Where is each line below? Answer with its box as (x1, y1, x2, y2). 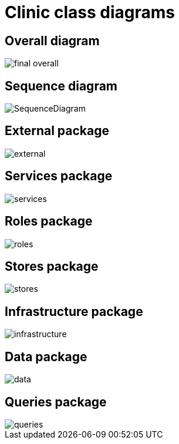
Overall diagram (5, 33, 100, 48)
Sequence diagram (5, 78, 118, 93)
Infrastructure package (5, 304, 143, 319)
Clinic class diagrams (5, 2, 175, 22)
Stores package (5, 258, 99, 274)
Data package (5, 349, 87, 364)
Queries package (5, 394, 107, 409)
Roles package (5, 214, 93, 229)
